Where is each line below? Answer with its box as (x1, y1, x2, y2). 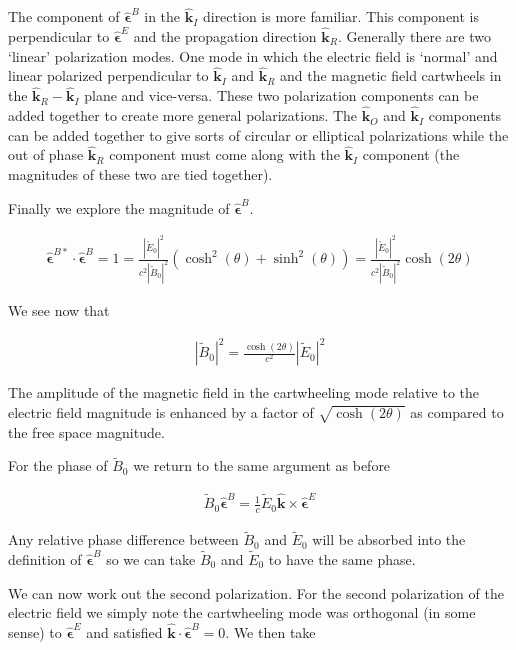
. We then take (225, 622, 316, 643)
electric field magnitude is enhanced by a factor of (8, 401, 314, 422)
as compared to (410, 401, 504, 422)
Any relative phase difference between (8, 529, 239, 550)
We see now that (8, 300, 110, 321)
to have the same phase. (268, 549, 416, 570)
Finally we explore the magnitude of (8, 197, 230, 218)
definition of (8, 549, 82, 570)
